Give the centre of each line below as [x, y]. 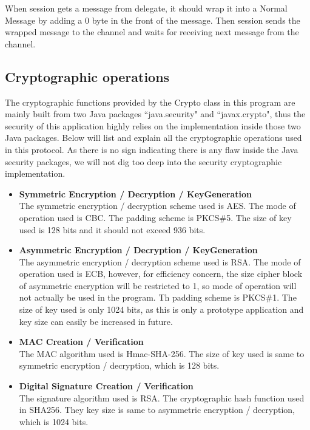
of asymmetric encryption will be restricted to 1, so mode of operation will [158, 285]
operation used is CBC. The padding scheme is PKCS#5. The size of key [155, 217]
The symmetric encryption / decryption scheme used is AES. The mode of [157, 206]
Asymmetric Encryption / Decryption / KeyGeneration [138, 250]
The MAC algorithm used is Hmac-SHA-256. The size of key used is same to [162, 353]
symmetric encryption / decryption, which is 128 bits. [119, 365]
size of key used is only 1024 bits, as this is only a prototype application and [161, 309]
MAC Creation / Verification [81, 342]
